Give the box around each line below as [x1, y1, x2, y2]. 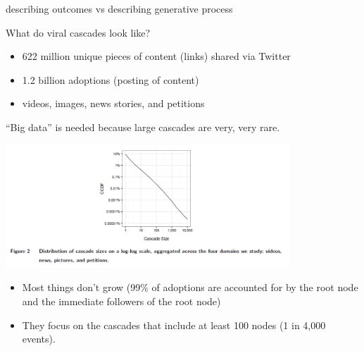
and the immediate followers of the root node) [22, 293, 221, 308]
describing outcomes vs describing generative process [6, 1, 233, 16]
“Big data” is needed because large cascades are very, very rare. [6, 119, 280, 134]
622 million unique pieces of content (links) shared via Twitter [22, 49, 291, 63]
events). [22, 331, 56, 346]
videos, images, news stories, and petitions [22, 96, 205, 111]
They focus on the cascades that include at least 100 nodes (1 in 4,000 [22, 317, 326, 332]
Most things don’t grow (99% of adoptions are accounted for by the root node [22, 280, 358, 295]
